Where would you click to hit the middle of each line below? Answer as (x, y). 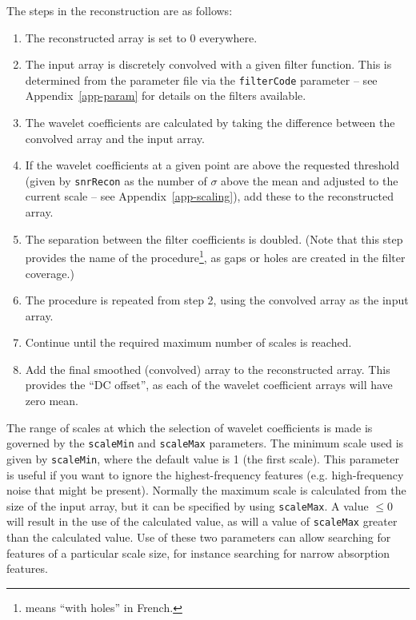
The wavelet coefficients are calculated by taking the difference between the (210, 123)
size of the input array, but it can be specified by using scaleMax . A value (188, 505)
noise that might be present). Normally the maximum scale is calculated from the (206, 490)
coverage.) (50, 273)
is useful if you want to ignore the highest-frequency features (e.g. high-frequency (205, 474)
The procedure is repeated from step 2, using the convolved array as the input (217, 300)
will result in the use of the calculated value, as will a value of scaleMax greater (202, 521)
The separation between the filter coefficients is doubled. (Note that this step (214, 238)
